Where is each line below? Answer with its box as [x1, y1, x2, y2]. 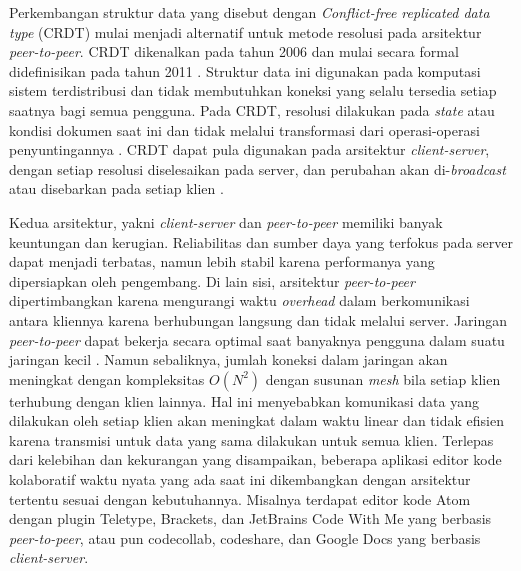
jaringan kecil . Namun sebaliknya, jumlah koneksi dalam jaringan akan [9, 349, 448, 370]
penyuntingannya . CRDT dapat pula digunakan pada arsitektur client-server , [9, 139, 490, 160]
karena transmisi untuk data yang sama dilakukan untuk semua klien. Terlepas [9, 429, 494, 450]
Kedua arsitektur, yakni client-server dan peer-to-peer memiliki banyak [9, 211, 443, 232]
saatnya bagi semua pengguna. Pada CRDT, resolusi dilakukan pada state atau [9, 99, 495, 120]
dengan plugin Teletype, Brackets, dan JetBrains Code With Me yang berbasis [9, 508, 492, 529]
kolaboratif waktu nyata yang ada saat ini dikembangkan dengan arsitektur [9, 469, 471, 490]
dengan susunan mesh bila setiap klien [265, 368, 501, 389]
